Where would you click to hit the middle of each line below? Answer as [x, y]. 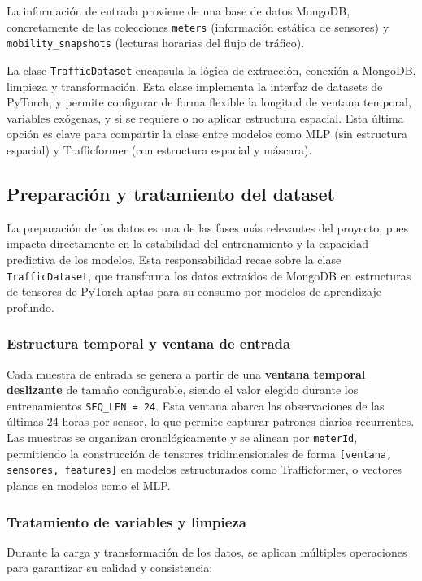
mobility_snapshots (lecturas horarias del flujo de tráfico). [156, 43]
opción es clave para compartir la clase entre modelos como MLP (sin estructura [207, 134]
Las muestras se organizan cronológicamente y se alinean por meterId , [182, 438]
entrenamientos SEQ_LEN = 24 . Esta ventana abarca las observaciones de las [196, 405]
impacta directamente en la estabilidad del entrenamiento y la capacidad [188, 243]
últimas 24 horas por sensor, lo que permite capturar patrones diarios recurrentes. [211, 421]
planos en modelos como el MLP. [89, 485]
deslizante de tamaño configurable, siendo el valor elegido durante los [183, 390]
